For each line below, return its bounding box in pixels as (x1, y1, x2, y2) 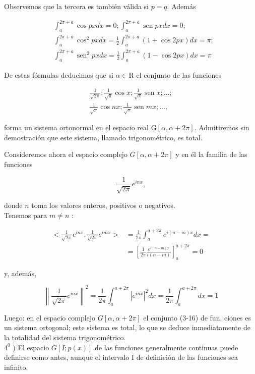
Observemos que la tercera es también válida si (4, 1, 149, 11)
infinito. (4, 361, 28, 372)
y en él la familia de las (175, 149, 247, 159)
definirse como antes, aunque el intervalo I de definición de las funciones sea (4, 352, 238, 362)
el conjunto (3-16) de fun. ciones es (143, 312, 251, 323)
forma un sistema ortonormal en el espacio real (4, 122, 149, 133)
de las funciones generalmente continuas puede (95, 342, 238, 352)
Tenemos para (4, 209, 47, 220)
